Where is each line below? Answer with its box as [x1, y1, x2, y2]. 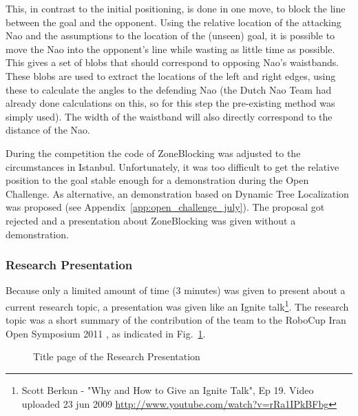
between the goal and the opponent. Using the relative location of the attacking [6, 14, 341, 29]
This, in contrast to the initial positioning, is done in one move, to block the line [6, 1, 346, 15]
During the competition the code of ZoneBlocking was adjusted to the [6, 145, 301, 160]
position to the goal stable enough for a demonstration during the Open [6, 173, 309, 187]
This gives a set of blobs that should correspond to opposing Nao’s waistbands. [6, 55, 339, 70]
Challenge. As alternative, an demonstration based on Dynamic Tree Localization [6, 186, 349, 200]
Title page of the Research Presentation [33, 349, 200, 364]
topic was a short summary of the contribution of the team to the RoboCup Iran [6, 313, 346, 327]
